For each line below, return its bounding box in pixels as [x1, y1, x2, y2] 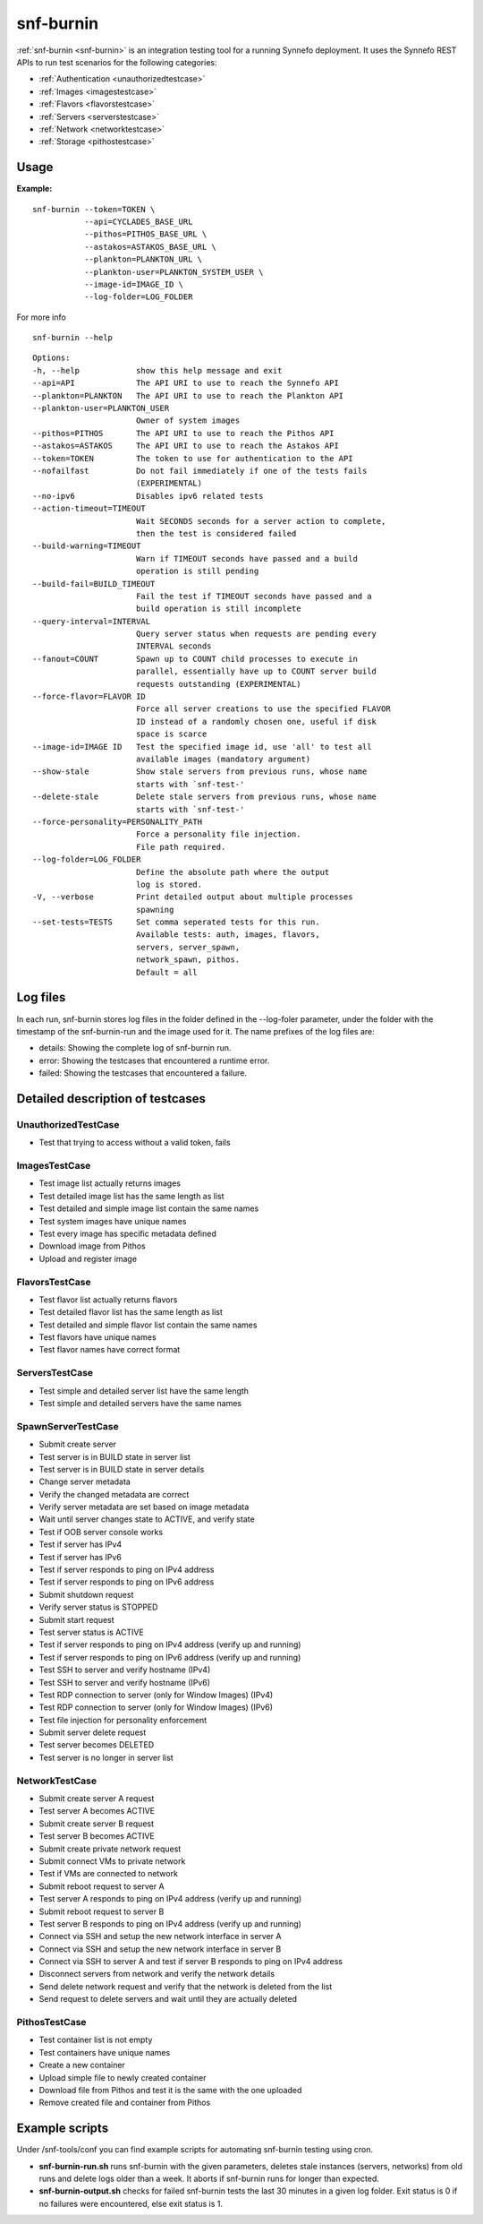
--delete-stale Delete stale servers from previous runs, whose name [32, 792, 377, 802]
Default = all [135, 967, 199, 977]
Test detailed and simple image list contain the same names [38, 1203, 259, 1214]
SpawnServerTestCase [16, 1420, 120, 1432]
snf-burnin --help [32, 332, 114, 343]
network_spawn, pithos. [135, 955, 241, 965]
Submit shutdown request [38, 1589, 134, 1600]
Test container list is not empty [38, 2034, 153, 2046]
